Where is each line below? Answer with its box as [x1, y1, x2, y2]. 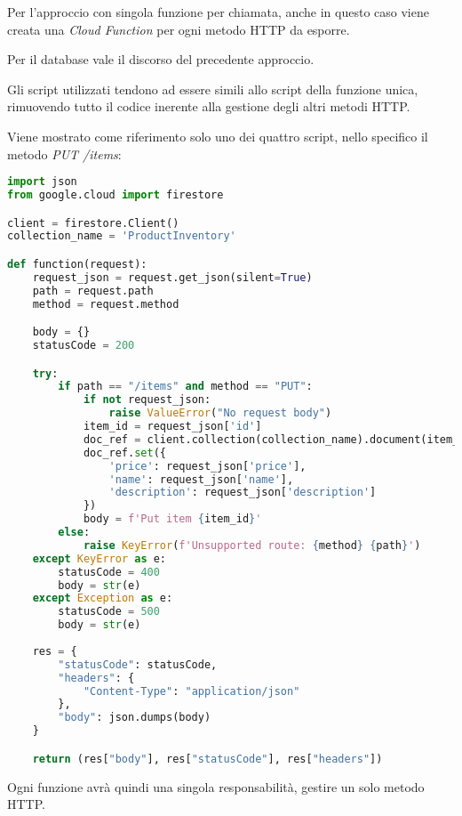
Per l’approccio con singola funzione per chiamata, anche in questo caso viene [7, 3, 429, 20]
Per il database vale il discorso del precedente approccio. [7, 50, 315, 69]
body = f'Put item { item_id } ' [83, 513, 262, 526]
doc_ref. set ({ [83, 446, 166, 459]
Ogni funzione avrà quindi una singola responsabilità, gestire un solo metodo [7, 777, 425, 796]
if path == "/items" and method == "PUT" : [58, 380, 313, 393]
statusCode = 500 [58, 605, 160, 618]
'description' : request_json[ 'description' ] [108, 486, 377, 499]
